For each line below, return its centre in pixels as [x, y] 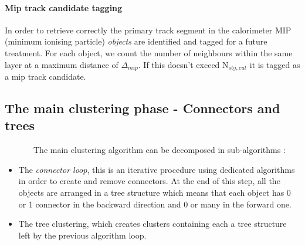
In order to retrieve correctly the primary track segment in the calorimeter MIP [148, 30]
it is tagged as [275, 64]
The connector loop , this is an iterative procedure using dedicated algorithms [157, 169]
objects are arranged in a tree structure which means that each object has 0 [155, 192]
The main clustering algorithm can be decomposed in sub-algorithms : [159, 150]
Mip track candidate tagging [64, 7]
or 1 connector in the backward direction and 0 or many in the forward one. [155, 204]
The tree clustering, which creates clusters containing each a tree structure [152, 224]
